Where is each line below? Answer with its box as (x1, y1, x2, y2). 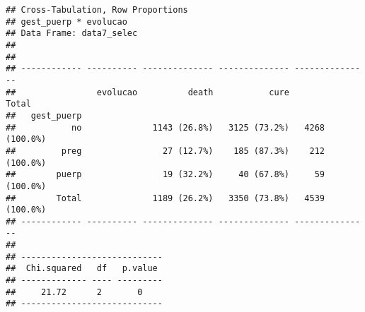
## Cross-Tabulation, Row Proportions (6, 5, 188, 15)
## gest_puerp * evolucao (6, 16, 127, 27)
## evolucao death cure (6, 87, 289, 97)
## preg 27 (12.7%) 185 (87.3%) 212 (6, 145, 325, 156)
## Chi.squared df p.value (6, 263, 158, 274)
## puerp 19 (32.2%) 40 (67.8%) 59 (6, 169, 325, 180)
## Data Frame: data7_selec (6, 28, 138, 39)
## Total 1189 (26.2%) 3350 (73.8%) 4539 (6, 193, 325, 203)
